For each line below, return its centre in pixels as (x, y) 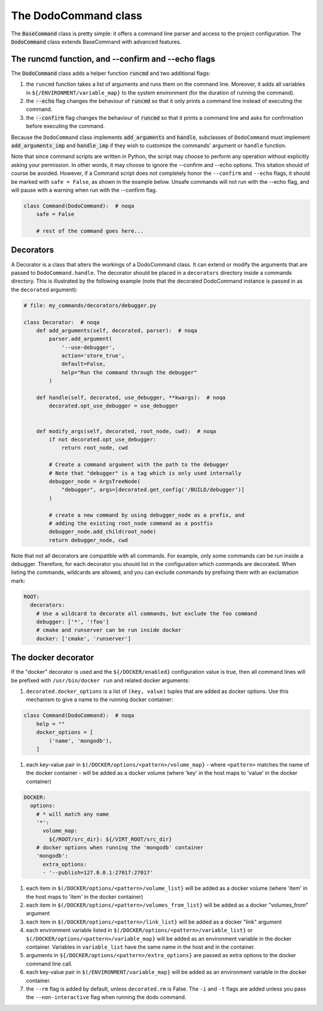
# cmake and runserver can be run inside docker (109, 630)
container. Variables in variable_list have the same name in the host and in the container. (141, 947)
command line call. (49, 964)
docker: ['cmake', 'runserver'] (84, 638)
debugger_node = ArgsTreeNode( (95, 481)
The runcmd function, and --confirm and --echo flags (113, 59)
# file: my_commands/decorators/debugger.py (90, 305)
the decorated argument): (44, 289)
